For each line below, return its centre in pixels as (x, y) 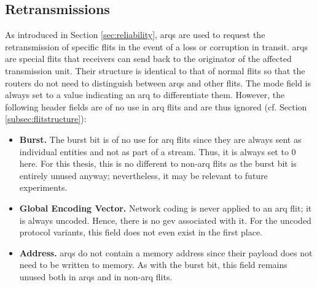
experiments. (43, 187)
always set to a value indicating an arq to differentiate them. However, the (145, 95)
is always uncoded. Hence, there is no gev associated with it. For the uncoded (165, 220)
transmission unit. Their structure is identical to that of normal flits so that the (155, 70)
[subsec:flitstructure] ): (46, 119)
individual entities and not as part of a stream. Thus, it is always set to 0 (158, 151)
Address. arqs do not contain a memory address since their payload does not (166, 252)
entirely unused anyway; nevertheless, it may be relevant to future (143, 175)
